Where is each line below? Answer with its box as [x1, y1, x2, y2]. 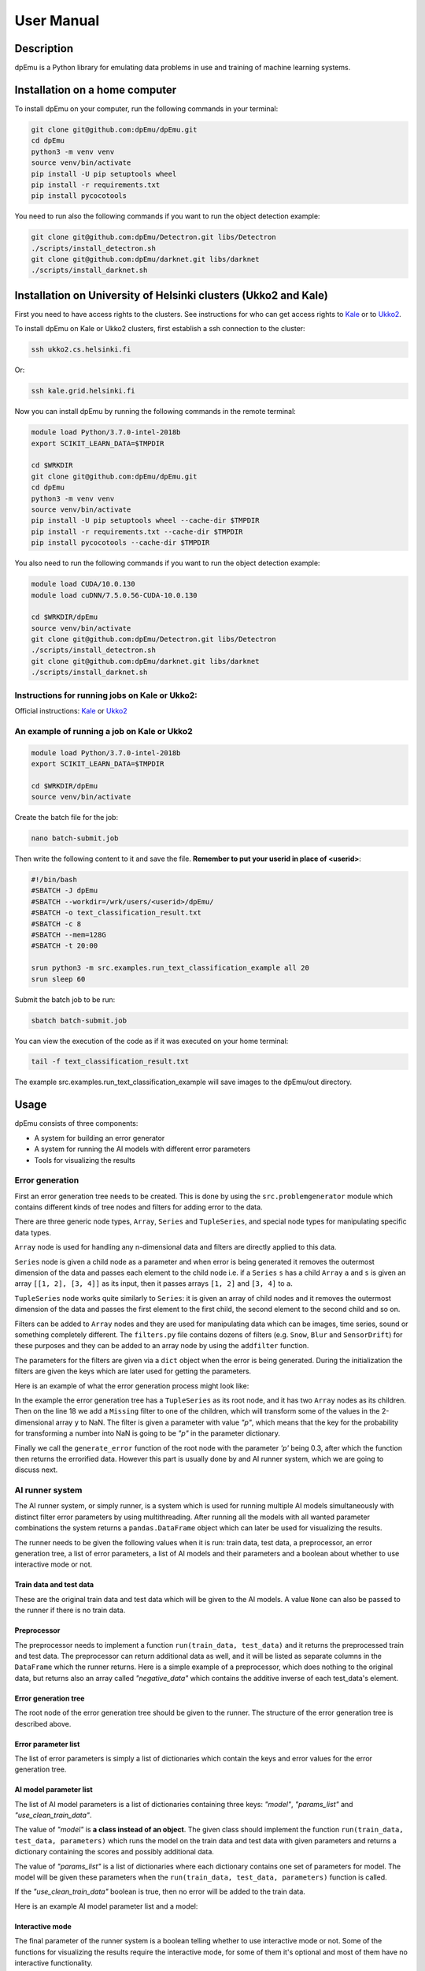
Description [14, 42, 74, 55]
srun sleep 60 [31, 974, 86, 983]
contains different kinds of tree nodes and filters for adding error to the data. [14, 1202, 263, 1212]
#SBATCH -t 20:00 [31, 941, 98, 950]
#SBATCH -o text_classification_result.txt [31, 908, 202, 918]
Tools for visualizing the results [34, 1155, 135, 1164]
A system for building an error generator [34, 1133, 165, 1142]
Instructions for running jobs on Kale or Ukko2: [14, 690, 198, 701]
